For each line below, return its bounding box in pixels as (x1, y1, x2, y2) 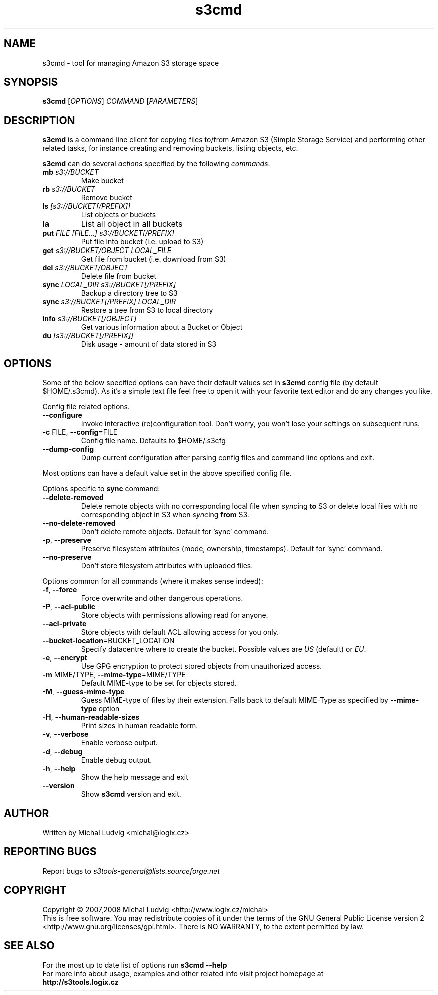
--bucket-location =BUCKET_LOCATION (42, 636, 175, 645)
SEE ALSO (4, 939, 55, 952)
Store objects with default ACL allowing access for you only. (81, 628, 279, 637)
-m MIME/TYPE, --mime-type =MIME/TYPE (42, 670, 186, 679)
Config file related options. (42, 402, 130, 411)
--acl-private (42, 619, 87, 628)
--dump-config (42, 445, 94, 454)
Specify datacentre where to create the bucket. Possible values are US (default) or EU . (81, 645, 366, 654)
